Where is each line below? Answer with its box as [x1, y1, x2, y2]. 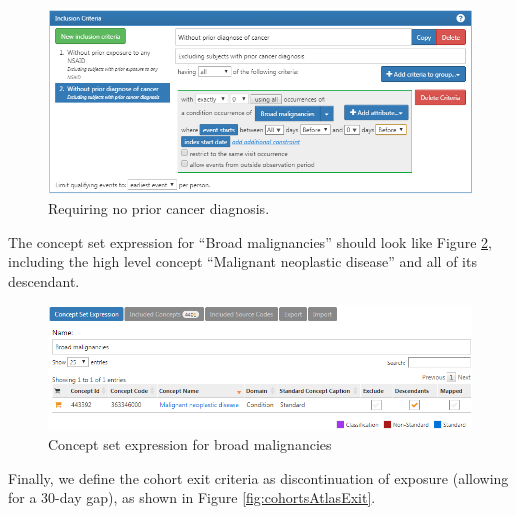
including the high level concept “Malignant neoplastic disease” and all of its [8, 251, 477, 272]
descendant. [8, 270, 80, 291]
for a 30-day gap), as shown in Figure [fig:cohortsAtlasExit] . [8, 487, 376, 508]
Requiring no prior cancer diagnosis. [48, 198, 270, 219]
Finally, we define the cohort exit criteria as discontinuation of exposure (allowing [8, 467, 509, 488]
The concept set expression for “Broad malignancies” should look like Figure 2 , [8, 231, 492, 252]
